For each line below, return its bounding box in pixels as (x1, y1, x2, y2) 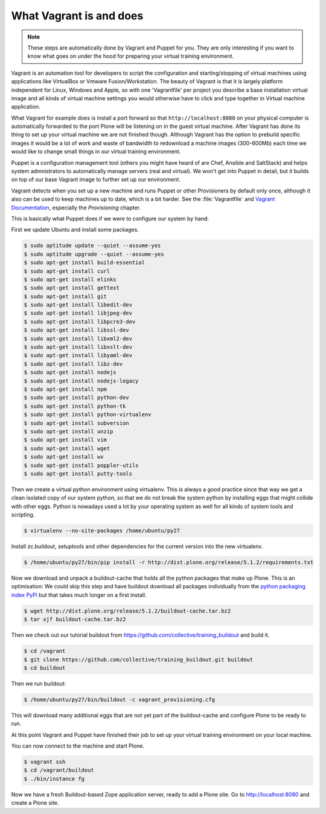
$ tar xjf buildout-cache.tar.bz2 (24, 616, 126, 623)
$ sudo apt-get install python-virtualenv (24, 411, 152, 418)
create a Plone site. (11, 800, 60, 807)
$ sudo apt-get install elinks (24, 276, 117, 283)
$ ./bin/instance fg (24, 775, 85, 782)
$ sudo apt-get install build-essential (24, 259, 145, 266)
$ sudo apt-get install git (24, 293, 107, 300)
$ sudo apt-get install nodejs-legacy (24, 377, 139, 384)
